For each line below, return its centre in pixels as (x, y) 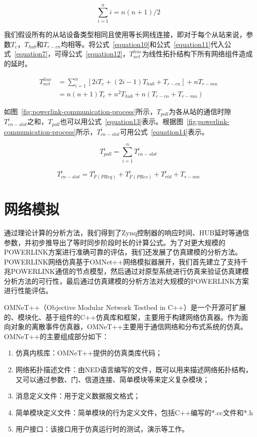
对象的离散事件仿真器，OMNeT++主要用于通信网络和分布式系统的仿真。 (129, 327)
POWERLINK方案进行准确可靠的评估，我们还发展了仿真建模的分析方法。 (123, 252)
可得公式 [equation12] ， (92, 54)
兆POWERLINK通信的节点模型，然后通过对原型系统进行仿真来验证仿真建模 (127, 271)
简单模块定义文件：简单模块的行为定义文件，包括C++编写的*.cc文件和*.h (134, 412)
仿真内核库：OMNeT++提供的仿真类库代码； (89, 353)
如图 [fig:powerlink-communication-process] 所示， (81, 111)
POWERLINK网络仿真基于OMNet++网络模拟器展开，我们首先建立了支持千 (126, 261)
